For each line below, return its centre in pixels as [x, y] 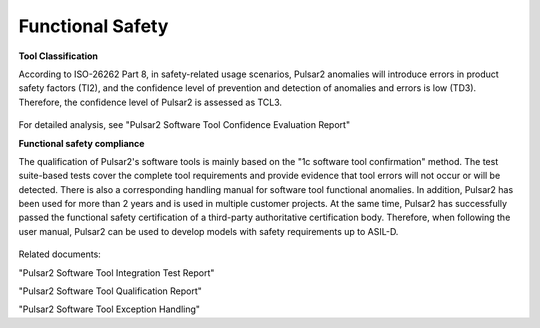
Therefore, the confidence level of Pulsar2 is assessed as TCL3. [150, 102]
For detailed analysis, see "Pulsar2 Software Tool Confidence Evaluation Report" [184, 125]
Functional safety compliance [81, 143]
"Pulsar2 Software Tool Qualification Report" [110, 291]
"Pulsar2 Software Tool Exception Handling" [109, 309]
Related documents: [60, 254]
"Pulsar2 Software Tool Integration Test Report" [116, 272]
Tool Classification [58, 56]
